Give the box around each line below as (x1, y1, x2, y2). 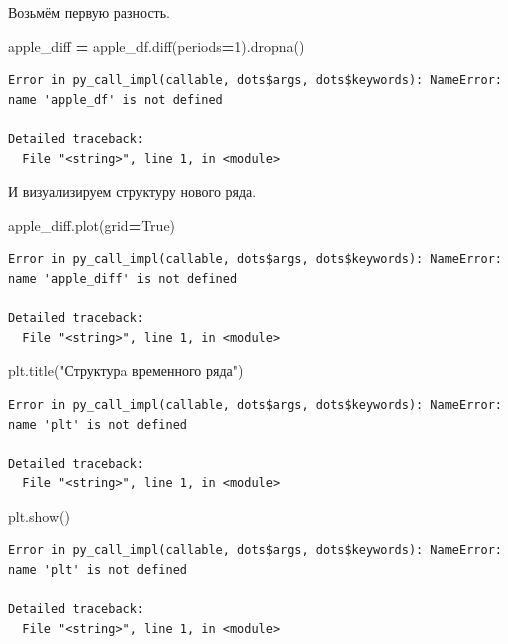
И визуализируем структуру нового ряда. (8, 181, 257, 202)
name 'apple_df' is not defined (8, 92, 223, 107)
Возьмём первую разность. (8, 2, 171, 22)
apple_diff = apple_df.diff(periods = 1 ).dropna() (8, 35, 305, 56)
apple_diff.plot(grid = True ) (8, 214, 176, 235)
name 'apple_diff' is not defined (8, 271, 238, 286)
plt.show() (8, 505, 70, 526)
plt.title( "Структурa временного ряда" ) (8, 360, 244, 381)
